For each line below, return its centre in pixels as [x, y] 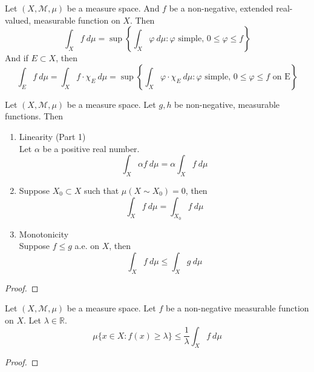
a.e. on [87, 246]
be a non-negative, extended [221, 8]
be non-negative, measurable [227, 104]
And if [17, 58]
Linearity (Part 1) [52, 136]
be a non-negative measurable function [237, 308]
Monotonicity [44, 234]
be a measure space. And [113, 8]
